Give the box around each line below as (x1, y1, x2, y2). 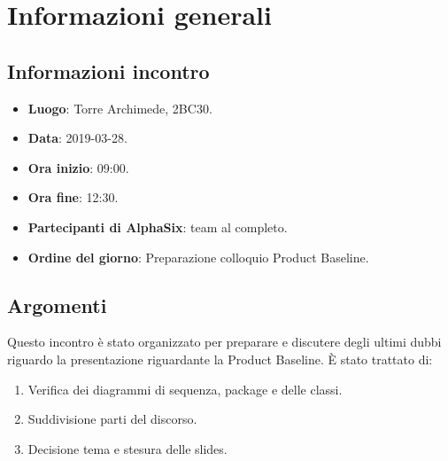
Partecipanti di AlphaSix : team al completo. (27, 217, 288, 236)
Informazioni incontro (7, 57, 210, 84)
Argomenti (7, 291, 107, 318)
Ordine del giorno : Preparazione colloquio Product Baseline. (27, 247, 369, 266)
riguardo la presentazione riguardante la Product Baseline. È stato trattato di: (7, 349, 433, 368)
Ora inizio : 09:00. (27, 158, 129, 176)
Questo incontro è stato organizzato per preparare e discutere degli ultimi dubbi (7, 332, 442, 351)
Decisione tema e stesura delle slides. (27, 439, 228, 457)
